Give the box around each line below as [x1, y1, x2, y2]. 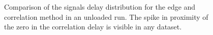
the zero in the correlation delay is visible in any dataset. [4, 21, 182, 32]
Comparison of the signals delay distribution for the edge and [4, 2, 196, 12]
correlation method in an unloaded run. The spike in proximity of [4, 11, 208, 22]
